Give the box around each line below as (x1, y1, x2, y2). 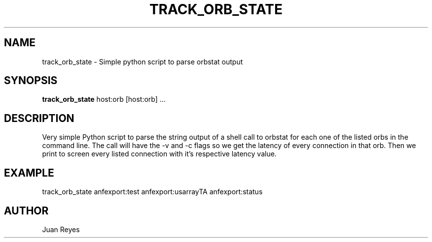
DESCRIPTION (4, 112, 74, 124)
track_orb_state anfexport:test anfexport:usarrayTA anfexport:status (42, 187, 263, 196)
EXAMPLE (4, 166, 54, 179)
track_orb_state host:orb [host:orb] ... (42, 95, 166, 104)
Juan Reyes (42, 225, 80, 234)
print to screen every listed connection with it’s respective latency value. (42, 150, 277, 158)
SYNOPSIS (4, 74, 58, 87)
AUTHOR (4, 204, 49, 217)
